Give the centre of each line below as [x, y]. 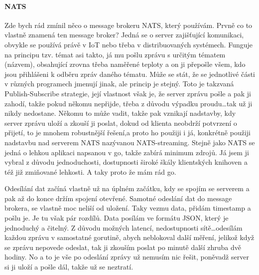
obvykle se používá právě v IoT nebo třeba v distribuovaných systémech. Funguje [129, 44]
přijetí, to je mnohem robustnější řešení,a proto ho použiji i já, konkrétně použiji [128, 133]
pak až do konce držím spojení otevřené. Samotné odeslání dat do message [118, 198]
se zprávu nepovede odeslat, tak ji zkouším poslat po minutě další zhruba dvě [123, 247]
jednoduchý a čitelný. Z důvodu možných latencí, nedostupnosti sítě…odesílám [124, 227]
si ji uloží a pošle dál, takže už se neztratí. [69, 267]
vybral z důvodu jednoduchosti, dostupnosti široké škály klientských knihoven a [126, 162]
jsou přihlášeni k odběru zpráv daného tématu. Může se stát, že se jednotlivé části [130, 74]
